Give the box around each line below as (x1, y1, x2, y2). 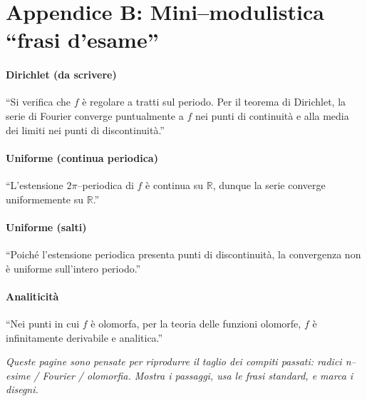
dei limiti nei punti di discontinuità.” (6, 122, 165, 137)
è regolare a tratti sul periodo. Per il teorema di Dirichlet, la (82, 94, 346, 109)
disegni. (6, 382, 38, 397)
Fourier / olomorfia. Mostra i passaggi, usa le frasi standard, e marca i (42, 367, 353, 382)
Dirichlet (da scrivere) (6, 67, 117, 82)
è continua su (145, 177, 204, 192)
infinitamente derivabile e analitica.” (6, 330, 163, 345)
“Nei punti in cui (6, 315, 80, 330)
